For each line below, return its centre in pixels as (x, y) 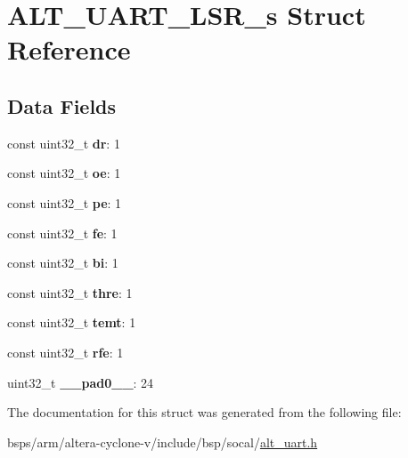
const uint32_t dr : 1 (64, 143)
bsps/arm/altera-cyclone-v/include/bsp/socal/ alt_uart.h (163, 442)
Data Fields (62, 105)
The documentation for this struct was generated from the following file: (204, 412)
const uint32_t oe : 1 (64, 173)
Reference (69, 49)
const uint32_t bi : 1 (63, 263)
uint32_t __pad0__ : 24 (81, 382)
